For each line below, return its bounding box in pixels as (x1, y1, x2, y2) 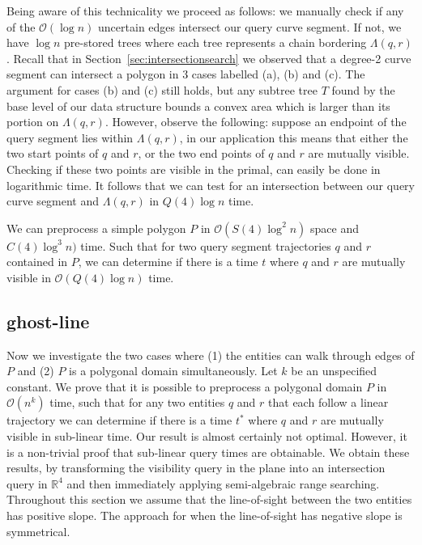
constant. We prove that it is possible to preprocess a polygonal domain (6, 378, 363, 395)
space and (309, 219, 359, 236)
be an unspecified (291, 362, 377, 379)
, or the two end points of (138, 145, 265, 162)
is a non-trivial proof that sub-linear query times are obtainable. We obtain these (6, 443, 410, 460)
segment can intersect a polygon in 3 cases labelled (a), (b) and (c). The (6, 65, 365, 82)
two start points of (6, 145, 99, 162)
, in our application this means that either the (179, 129, 408, 146)
